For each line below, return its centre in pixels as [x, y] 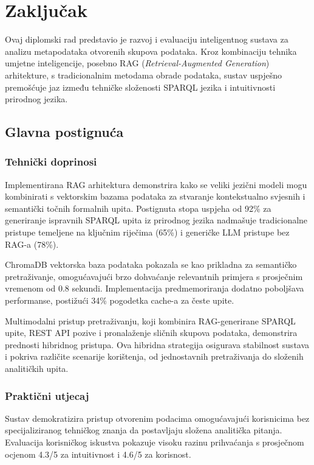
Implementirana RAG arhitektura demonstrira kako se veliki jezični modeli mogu [156, 184]
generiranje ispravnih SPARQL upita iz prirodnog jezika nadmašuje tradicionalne [156, 220]
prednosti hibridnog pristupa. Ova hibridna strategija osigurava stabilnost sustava [157, 344]
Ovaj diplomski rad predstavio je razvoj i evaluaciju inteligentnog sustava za [147, 39]
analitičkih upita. [37, 368]
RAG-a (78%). [32, 244]
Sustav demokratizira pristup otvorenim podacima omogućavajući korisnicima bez [157, 418]
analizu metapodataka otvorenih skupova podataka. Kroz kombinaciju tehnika [151, 51]
